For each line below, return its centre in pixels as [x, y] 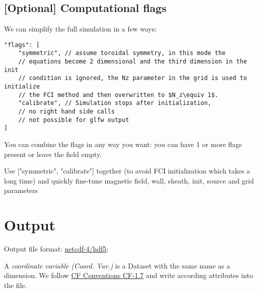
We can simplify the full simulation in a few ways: [80, 29]
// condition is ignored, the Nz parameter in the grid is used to [132, 78]
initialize [22, 87]
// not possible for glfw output [74, 120]
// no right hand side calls [66, 112]
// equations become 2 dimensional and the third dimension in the [132, 62]
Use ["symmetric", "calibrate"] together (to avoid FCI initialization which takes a [127, 171]
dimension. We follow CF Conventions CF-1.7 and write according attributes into [129, 275]
